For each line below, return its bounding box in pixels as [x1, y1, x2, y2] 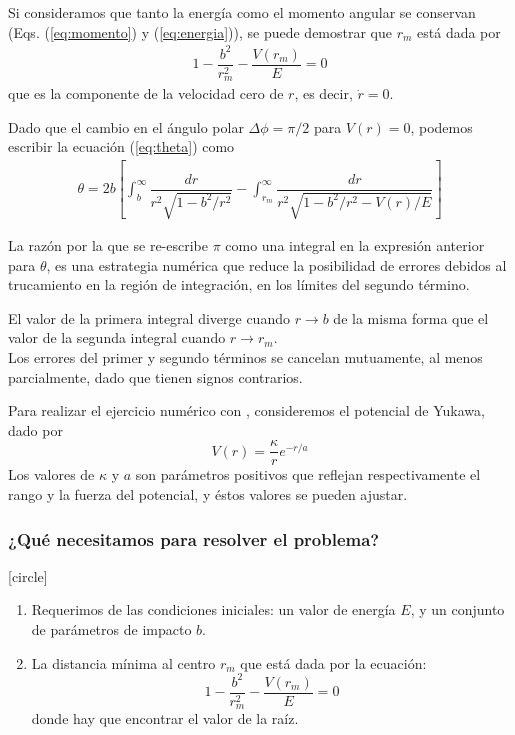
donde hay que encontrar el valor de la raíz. [31, 708, 299, 729]
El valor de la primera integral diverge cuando [8, 307, 290, 328]
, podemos [410, 116, 473, 137]
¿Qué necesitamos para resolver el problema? [8, 526, 380, 551]
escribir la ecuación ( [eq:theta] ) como [8, 136, 235, 157]
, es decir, [294, 83, 353, 104]
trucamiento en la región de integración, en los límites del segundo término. [8, 274, 470, 295]
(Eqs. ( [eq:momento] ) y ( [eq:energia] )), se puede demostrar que [8, 21, 393, 42]
